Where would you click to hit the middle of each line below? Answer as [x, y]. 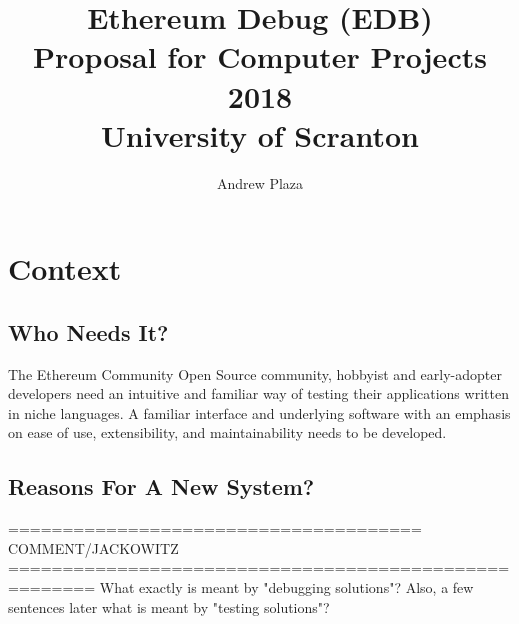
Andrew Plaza [260, 182]
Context [65, 268]
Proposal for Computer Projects [260, 56]
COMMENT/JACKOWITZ [93, 547]
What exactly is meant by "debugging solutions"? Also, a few [286, 587]
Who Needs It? [88, 331]
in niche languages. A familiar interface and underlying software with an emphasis [259, 412]
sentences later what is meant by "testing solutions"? [169, 606]
